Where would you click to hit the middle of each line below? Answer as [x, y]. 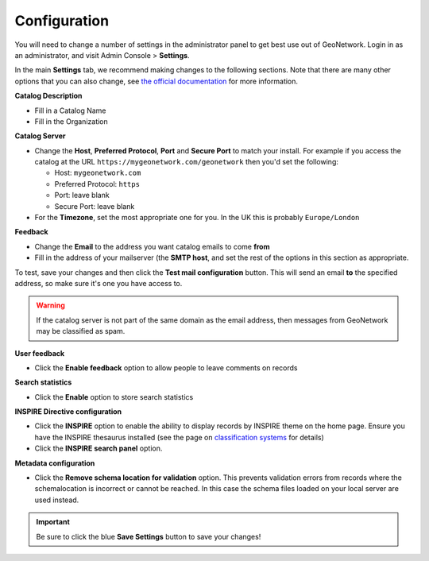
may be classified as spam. [81, 331]
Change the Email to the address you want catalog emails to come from [152, 246]
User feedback [40, 353]
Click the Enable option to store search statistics [114, 397]
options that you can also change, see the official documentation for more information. [156, 81]
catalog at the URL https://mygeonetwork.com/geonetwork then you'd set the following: [187, 162]
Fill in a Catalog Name [70, 110]
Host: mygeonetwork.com [98, 173]
